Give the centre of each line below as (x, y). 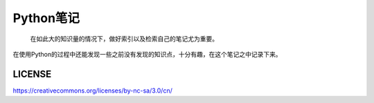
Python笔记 (46, 18)
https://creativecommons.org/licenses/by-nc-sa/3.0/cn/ (92, 91)
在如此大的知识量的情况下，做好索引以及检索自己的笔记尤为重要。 (124, 39)
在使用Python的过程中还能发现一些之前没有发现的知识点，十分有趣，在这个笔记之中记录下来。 (147, 54)
